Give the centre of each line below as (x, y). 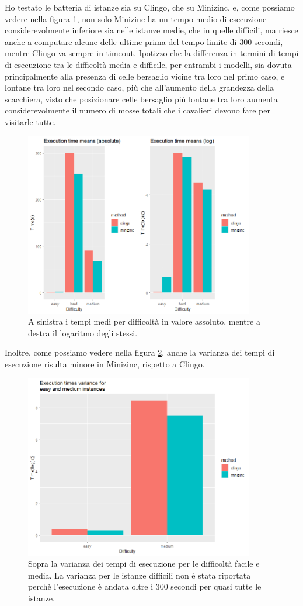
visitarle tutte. (30, 121)
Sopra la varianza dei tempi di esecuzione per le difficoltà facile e (144, 564)
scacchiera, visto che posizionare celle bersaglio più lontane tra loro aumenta (141, 99)
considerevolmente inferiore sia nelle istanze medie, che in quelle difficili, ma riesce (151, 30)
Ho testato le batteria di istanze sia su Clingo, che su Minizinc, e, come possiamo (150, 7)
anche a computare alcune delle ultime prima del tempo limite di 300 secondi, (144, 41)
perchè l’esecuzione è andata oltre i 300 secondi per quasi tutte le (145, 586)
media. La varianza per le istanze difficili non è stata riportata (140, 575)
